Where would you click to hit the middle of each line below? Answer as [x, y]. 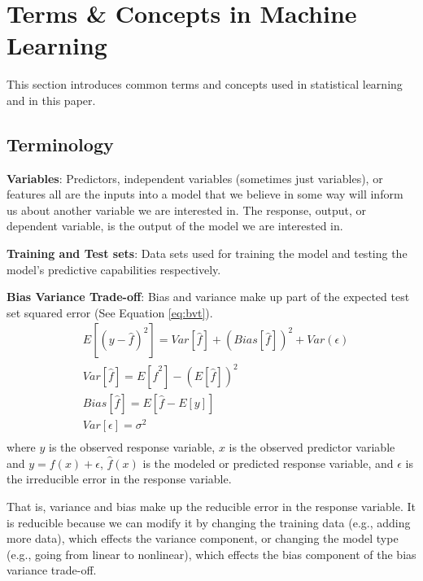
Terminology [60, 144]
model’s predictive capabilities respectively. [114, 269]
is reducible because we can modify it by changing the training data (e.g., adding [209, 522]
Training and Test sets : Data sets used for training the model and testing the [207, 253]
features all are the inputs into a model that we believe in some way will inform [205, 194]
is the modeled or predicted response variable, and [268, 463]
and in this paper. [51, 100]
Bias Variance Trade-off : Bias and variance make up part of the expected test [208, 297]
